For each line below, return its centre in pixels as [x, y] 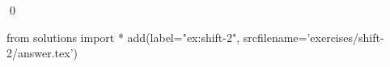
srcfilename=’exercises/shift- [314, 37]
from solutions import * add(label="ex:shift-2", [123, 37]
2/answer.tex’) [42, 53]
